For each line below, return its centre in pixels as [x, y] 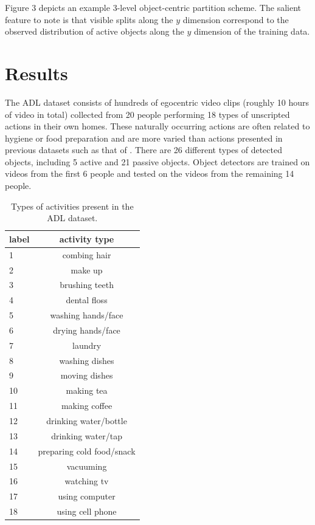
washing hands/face [87, 315]
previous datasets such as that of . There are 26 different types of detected [144, 150]
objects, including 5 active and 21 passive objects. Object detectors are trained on [157, 161]
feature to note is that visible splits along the [89, 19]
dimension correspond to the [236, 19]
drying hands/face [87, 330]
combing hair [87, 254]
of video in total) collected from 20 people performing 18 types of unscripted [147, 114]
